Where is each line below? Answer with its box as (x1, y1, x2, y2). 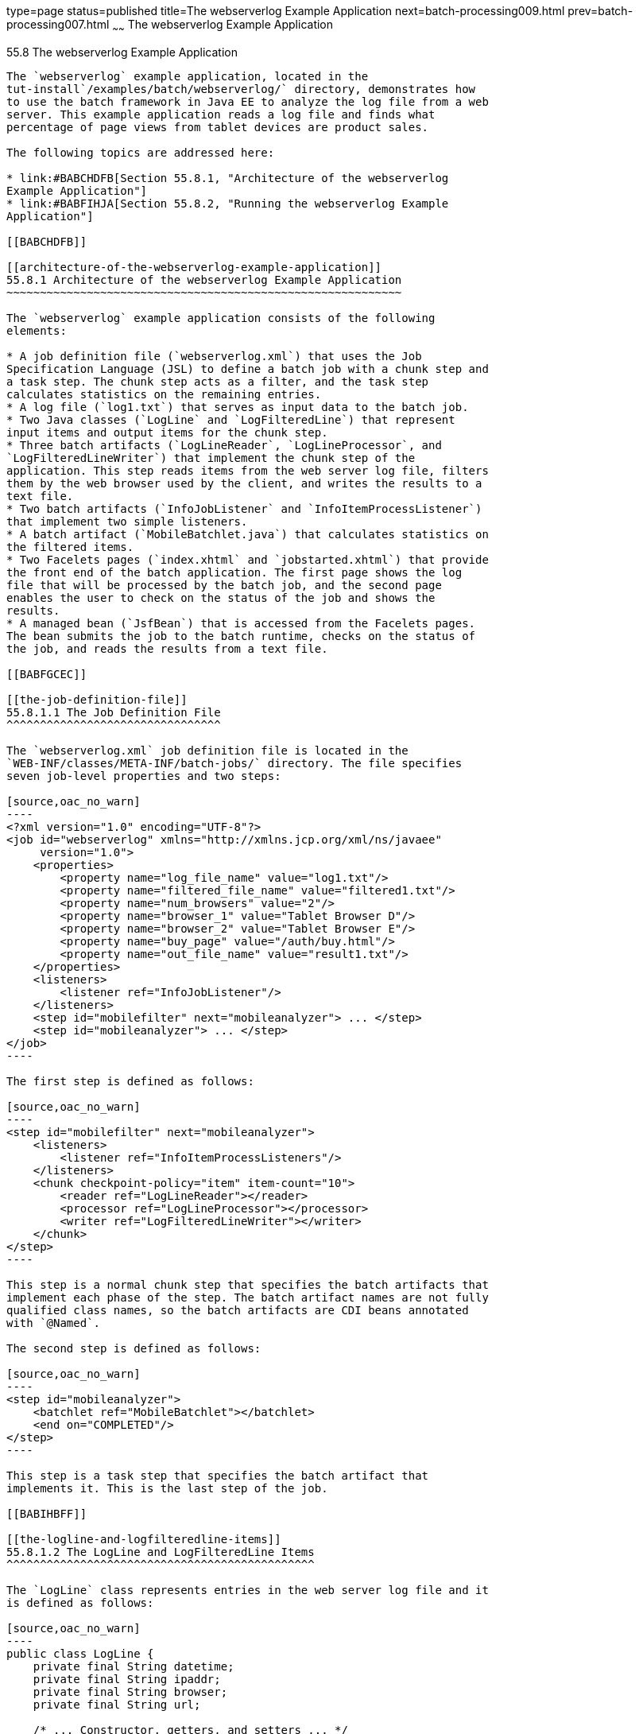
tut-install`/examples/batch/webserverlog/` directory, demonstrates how (6, 82, 476, 95)
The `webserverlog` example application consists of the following (6, 311, 436, 324)
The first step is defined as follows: (6, 1074, 254, 1088)
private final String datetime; (33, 1659, 234, 1673)
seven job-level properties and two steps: (6, 769, 281, 782)
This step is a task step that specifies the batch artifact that (6, 1468, 429, 1482)
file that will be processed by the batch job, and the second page (6, 578, 442, 592)
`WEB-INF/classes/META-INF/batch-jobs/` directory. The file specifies (6, 756, 463, 770)
